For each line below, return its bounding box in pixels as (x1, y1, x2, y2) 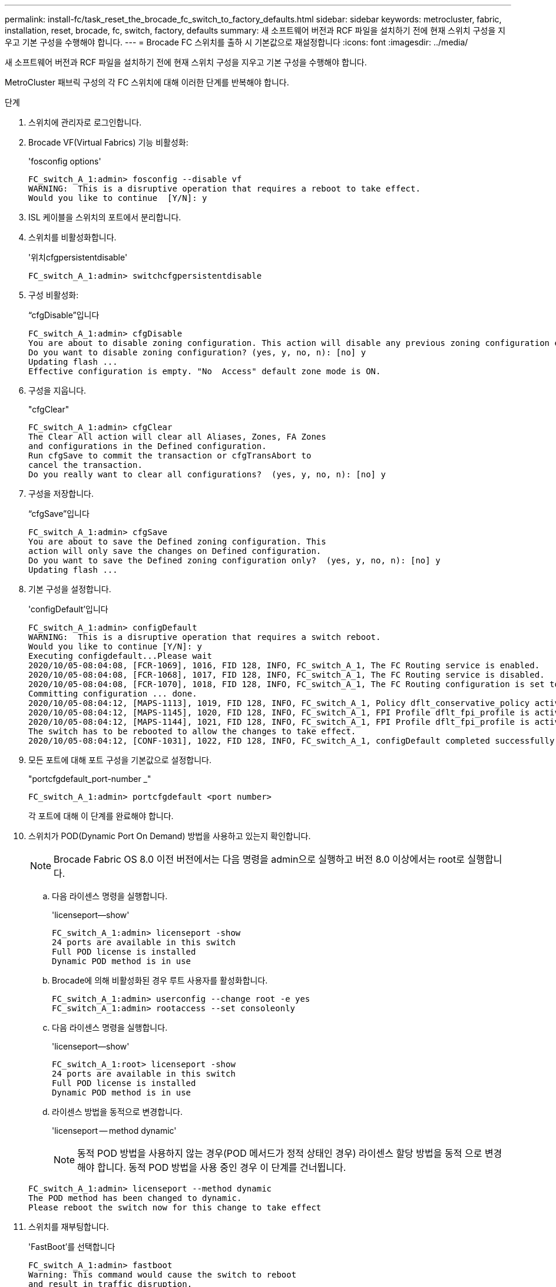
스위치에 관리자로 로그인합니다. (28, 117, 142, 127)
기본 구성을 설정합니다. (28, 584, 111, 594)
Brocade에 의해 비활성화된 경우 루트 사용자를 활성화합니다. (52, 975, 268, 985)
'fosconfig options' (28, 156, 101, 166)
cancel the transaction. (28, 460, 143, 470)
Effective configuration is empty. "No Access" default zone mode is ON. (28, 367, 381, 376)
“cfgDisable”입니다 (28, 310, 100, 320)
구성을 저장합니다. (28, 489, 94, 499)
